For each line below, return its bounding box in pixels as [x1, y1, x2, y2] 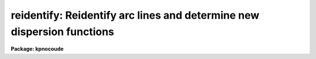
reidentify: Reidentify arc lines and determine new [11, 9, 260, 22]
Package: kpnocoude [11, 46, 64, 53]
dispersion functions [11, 25, 114, 38]
